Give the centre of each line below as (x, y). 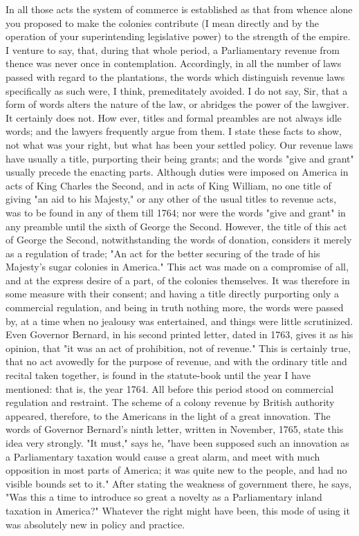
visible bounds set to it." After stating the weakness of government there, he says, (179, 483)
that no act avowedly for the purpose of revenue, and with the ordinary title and (176, 361)
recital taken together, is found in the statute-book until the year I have (158, 375)
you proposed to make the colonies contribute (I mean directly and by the (162, 22)
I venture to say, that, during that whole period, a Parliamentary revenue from (173, 49)
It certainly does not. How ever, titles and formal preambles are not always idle (174, 117)
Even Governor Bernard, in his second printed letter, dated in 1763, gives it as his (179, 334)
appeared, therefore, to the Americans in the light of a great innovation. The (168, 415)
